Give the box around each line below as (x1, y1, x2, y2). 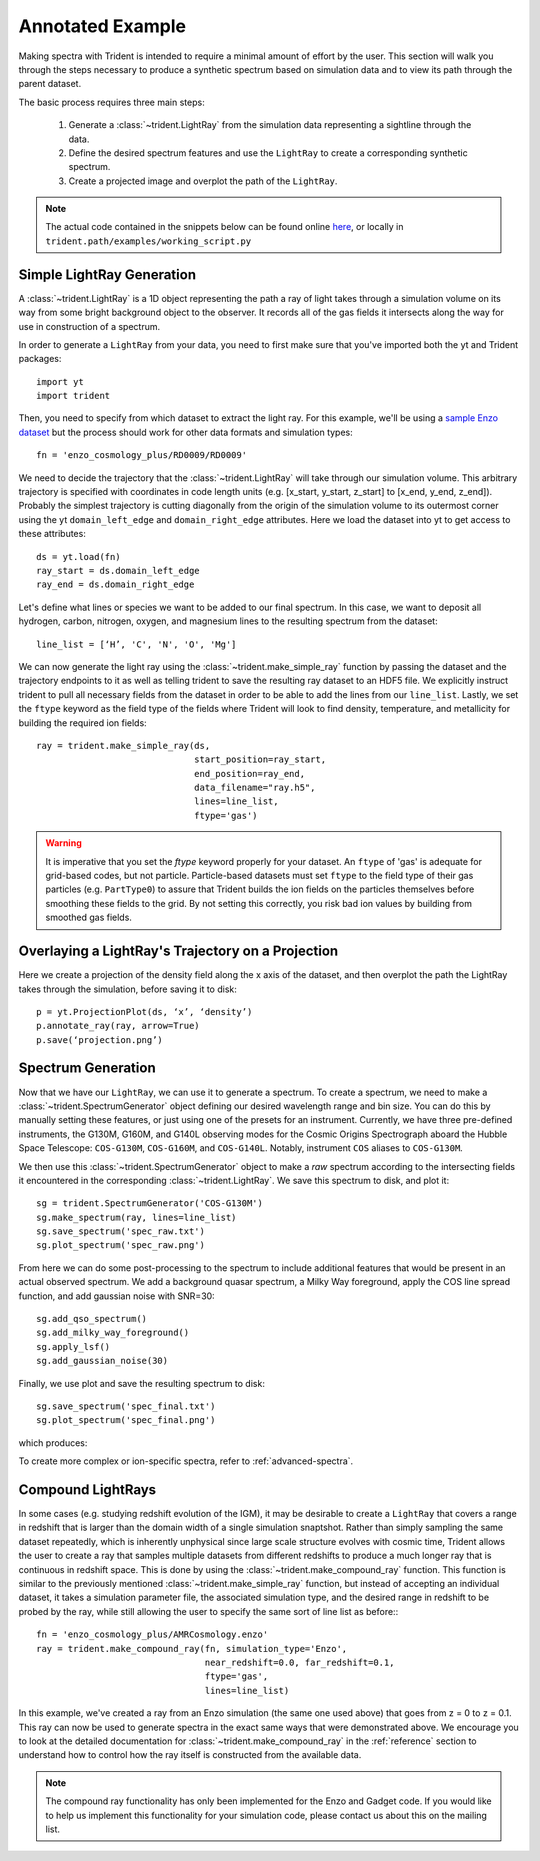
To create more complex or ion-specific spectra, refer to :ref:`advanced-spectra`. (18, 1455, 354, 1467)
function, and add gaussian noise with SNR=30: (18, 1290, 215, 1302)
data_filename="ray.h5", (193, 782, 316, 794)
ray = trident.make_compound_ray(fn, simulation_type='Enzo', (36, 1643, 348, 1654)
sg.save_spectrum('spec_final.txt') (36, 1401, 216, 1412)
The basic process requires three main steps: (18, 96, 205, 108)
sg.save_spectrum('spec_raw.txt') (36, 1226, 205, 1237)
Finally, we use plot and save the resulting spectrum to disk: (18, 1377, 265, 1389)
